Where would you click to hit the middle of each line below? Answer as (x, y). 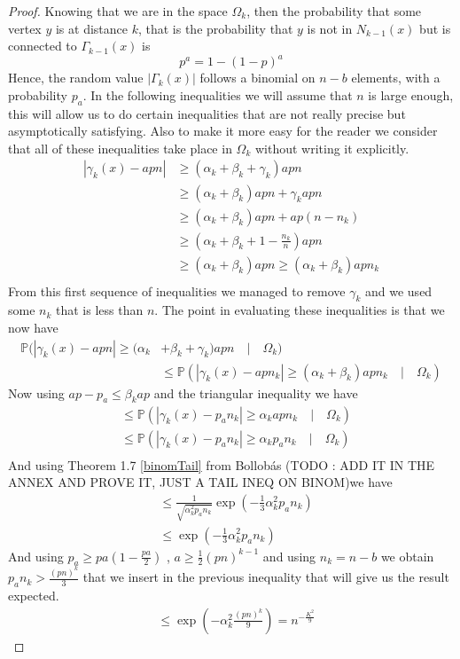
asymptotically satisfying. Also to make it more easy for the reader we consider (223, 131)
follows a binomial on (257, 78)
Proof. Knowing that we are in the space (118, 11)
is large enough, (411, 94)
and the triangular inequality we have (256, 392)
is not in (330, 28)
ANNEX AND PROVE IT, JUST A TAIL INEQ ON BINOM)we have (200, 482)
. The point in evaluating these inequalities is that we (300, 310)
